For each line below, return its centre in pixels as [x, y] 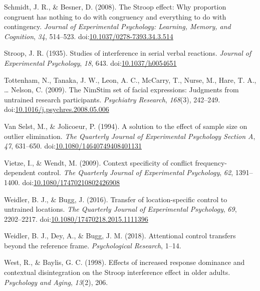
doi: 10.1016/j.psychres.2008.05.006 [57, 109]
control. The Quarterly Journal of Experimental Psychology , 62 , [136, 172]
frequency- [211, 162]
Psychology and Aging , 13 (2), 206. [56, 282]
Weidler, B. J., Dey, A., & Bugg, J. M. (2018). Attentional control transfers [120, 236]
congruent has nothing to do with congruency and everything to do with [115, 16]
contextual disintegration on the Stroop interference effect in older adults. [117, 272]
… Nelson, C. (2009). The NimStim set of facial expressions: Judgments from [121, 90]
